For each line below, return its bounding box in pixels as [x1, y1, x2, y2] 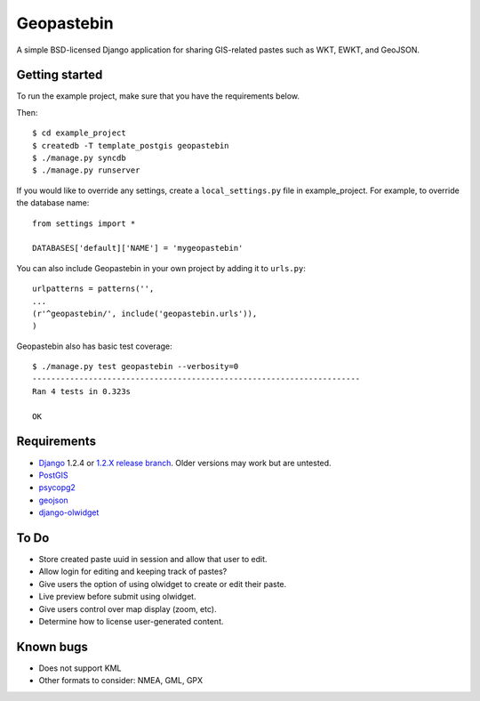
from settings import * [32, 218, 136, 229]
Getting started [16, 68, 103, 83]
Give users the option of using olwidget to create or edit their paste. [38, 578, 287, 589]
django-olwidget [38, 507, 100, 518]
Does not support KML [38, 663, 122, 673]
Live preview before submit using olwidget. [38, 592, 196, 602]
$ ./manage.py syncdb [32, 153, 126, 164]
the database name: [16, 197, 90, 208]
